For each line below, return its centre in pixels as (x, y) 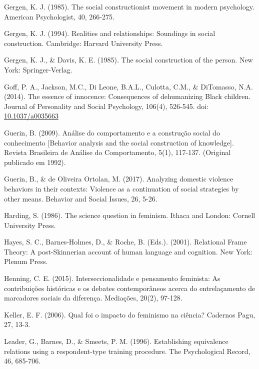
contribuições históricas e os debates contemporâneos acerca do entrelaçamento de (130, 288)
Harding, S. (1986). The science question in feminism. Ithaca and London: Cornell (130, 215)
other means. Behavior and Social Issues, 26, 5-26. (81, 198)
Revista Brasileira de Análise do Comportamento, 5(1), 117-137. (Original (117, 152)
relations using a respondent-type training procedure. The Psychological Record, (127, 351)
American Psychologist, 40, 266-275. (59, 16)
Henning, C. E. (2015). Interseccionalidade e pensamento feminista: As (112, 278)
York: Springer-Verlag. (38, 69)
